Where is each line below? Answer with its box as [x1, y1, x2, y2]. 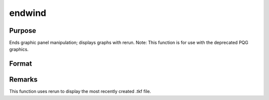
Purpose [9, 26, 36, 35]
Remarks [9, 75, 38, 84]
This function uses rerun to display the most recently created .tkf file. [9, 89, 151, 95]
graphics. [9, 46, 29, 52]
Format [9, 60, 32, 68]
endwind [9, 7, 47, 18]
